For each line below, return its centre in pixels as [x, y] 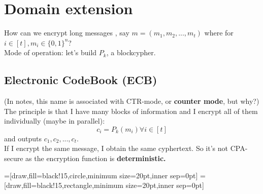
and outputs [23, 138]
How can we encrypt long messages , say [67, 33]
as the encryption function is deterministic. [96, 158]
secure [14, 158]
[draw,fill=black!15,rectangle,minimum [64, 185]
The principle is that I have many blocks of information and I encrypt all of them [131, 111]
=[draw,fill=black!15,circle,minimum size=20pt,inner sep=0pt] [101, 175]
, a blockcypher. [131, 52]
